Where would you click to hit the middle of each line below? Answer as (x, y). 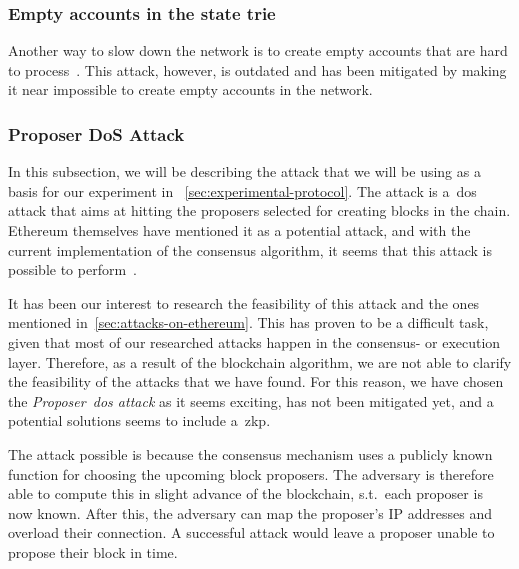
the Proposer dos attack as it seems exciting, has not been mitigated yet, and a (251, 400)
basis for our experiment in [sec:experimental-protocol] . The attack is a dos (242, 190)
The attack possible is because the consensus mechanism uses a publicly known (250, 453)
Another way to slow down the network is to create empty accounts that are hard (258, 50)
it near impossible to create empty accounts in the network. (190, 89)
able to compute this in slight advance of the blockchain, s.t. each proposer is (245, 493)
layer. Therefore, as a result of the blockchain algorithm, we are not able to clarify (260, 361)
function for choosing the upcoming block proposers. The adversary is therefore (251, 473)
